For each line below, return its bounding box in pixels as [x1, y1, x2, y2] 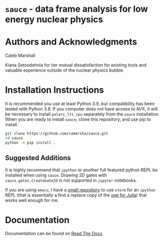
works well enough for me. [5, 197, 59, 203]
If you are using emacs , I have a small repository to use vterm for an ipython [5, 187, 156, 192]
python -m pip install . [5, 140, 56, 145]
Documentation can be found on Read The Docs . [5, 231, 104, 237]
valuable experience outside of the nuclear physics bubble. [5, 67, 125, 73]
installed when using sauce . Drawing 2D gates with [5, 172, 107, 178]
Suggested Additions [5, 154, 71, 162]
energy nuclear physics [5, 14, 103, 25]
